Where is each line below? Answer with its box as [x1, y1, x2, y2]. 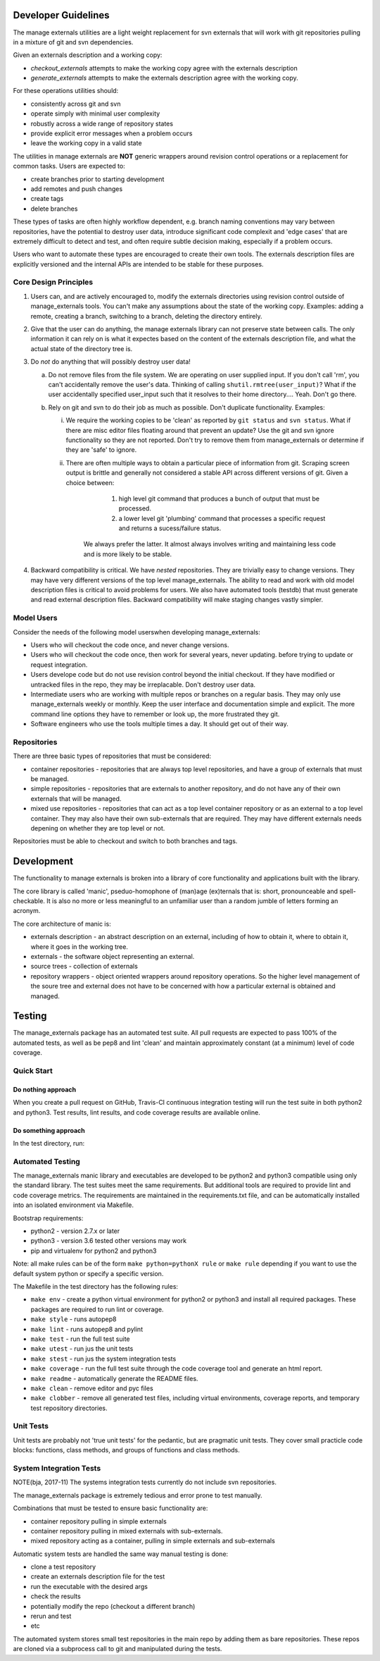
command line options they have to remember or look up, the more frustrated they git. [30, 709, 280, 718]
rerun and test [30, 1612, 72, 1621]
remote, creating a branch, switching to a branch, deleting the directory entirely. [30, 312, 263, 320]
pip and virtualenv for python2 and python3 [30, 1246, 157, 1255]
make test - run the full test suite [30, 1335, 130, 1343]
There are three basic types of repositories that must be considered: [13, 752, 211, 761]
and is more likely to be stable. [83, 550, 172, 558]
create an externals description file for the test [30, 1572, 165, 1581]
